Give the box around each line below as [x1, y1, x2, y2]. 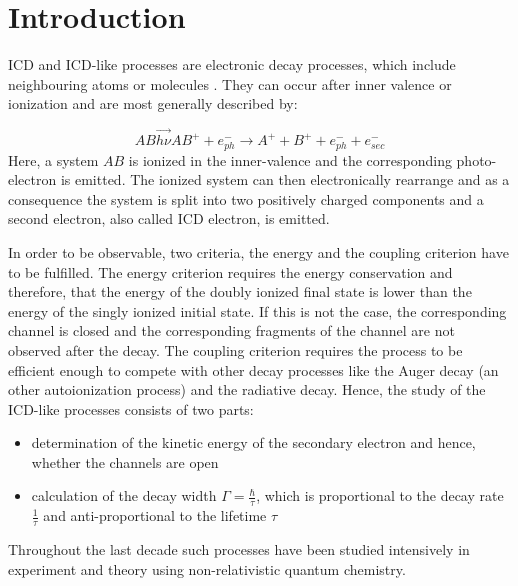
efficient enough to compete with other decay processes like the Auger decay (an [8, 359, 499, 380]
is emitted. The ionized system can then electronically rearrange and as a [60, 169, 510, 190]
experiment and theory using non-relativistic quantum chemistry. [8, 558, 406, 579]
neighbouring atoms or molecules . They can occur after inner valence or [8, 73, 452, 94]
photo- [456, 149, 497, 170]
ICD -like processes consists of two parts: [8, 398, 254, 419]
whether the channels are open [31, 451, 219, 472]
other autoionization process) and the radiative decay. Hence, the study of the [8, 379, 486, 400]
